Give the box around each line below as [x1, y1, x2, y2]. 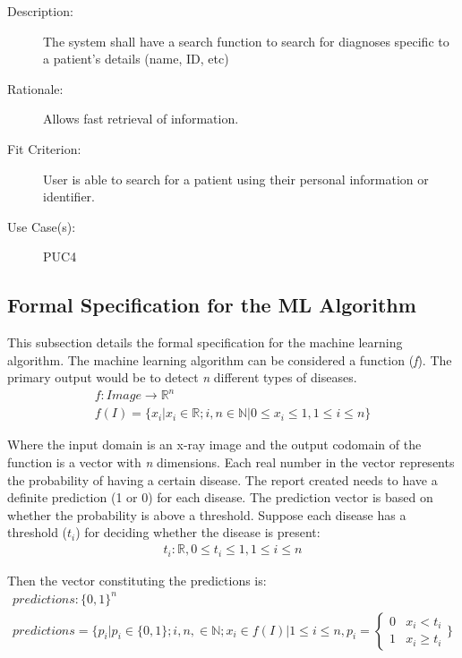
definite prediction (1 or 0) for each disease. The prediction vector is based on [7, 488, 433, 507]
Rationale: [7, 79, 64, 98]
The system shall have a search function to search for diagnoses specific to [43, 31, 449, 50]
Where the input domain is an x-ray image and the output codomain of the [7, 435, 422, 454]
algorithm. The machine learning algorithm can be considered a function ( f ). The [7, 350, 452, 369]
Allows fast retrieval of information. [43, 109, 239, 128]
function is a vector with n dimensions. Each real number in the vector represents [7, 453, 455, 472]
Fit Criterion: [7, 139, 81, 158]
